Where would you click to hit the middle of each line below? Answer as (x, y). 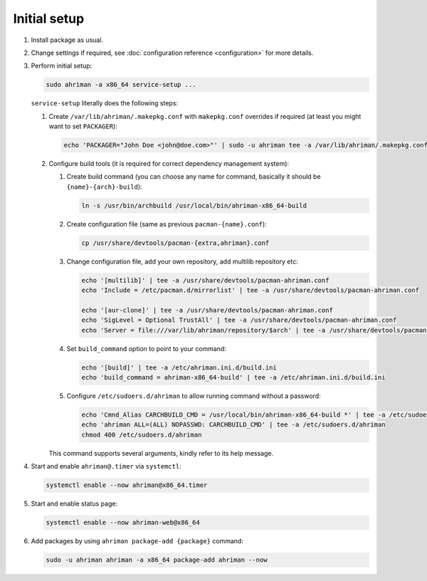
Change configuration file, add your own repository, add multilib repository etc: (183, 261)
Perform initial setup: (62, 66)
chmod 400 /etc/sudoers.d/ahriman (142, 435)
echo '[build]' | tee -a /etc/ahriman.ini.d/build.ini (179, 367)
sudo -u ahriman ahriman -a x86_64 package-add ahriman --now (157, 560)
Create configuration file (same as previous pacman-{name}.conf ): (167, 224)
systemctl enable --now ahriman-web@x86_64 (123, 523)
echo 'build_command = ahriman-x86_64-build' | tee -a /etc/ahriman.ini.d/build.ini (233, 378)
